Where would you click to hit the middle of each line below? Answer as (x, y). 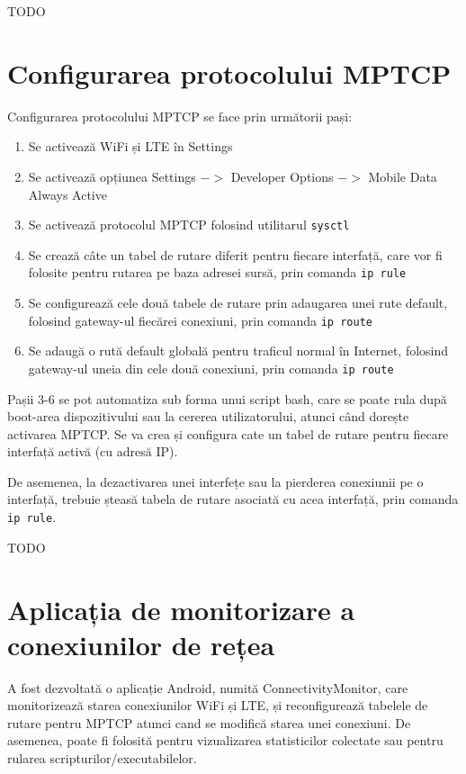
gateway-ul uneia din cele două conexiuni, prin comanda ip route (211, 368)
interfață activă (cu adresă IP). (93, 451)
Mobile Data (403, 176)
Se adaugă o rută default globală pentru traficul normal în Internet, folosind (238, 351)
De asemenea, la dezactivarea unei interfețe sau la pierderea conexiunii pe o (215, 481)
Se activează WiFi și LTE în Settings (130, 146)
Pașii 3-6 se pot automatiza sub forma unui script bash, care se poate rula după (227, 398)
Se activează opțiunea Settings (112, 176)
